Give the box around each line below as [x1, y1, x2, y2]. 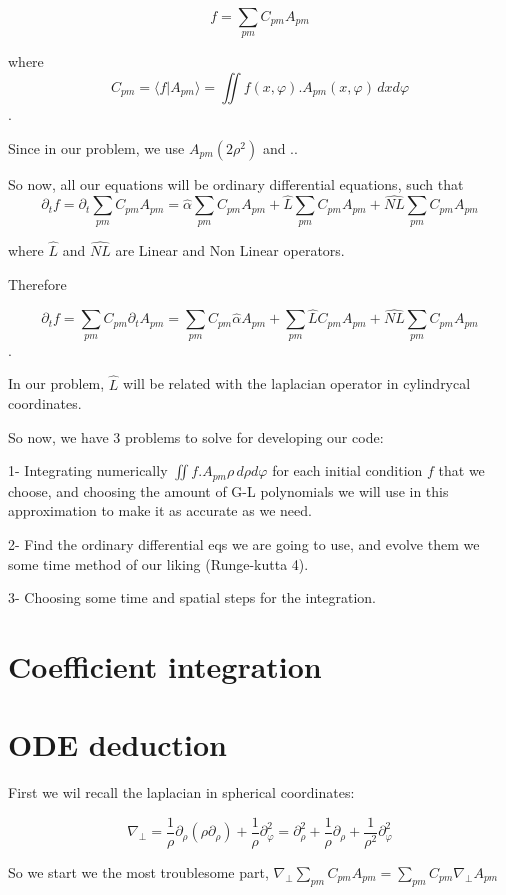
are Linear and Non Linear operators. [115, 240, 345, 260]
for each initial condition [272, 460, 423, 481]
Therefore [8, 273, 67, 294]
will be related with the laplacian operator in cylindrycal [123, 373, 471, 394]
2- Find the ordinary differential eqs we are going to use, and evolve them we [8, 534, 480, 555]
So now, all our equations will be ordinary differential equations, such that [8, 173, 464, 194]
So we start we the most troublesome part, [8, 861, 269, 882]
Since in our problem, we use [8, 137, 185, 158]
